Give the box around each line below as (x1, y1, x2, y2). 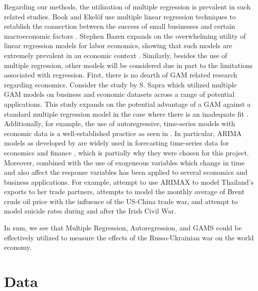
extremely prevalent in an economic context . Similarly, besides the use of (4, 50, 227, 60)
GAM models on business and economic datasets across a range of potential (4, 89, 235, 99)
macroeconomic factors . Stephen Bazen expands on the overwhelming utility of (4, 30, 246, 41)
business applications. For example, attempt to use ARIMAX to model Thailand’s (4, 176, 254, 187)
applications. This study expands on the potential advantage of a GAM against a (4, 98, 251, 109)
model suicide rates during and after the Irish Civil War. (4, 206, 176, 216)
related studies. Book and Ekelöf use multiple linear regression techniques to (4, 11, 236, 21)
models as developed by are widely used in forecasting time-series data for (4, 138, 229, 148)
